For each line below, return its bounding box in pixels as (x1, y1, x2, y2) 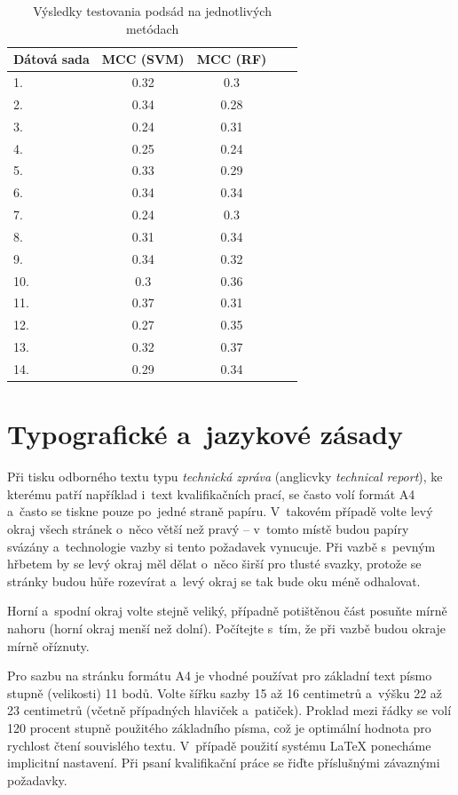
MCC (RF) (196, 50, 267, 68)
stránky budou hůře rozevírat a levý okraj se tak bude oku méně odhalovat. (7, 571, 421, 590)
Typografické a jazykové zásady (7, 416, 403, 452)
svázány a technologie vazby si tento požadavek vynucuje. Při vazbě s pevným (7, 537, 436, 555)
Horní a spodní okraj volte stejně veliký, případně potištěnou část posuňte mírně (7, 601, 447, 620)
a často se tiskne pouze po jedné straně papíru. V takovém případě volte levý (7, 502, 433, 521)
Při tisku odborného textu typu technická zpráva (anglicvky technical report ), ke (7, 467, 443, 486)
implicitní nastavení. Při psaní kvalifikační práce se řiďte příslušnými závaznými (7, 753, 440, 772)
